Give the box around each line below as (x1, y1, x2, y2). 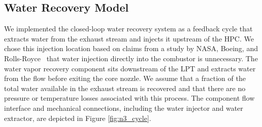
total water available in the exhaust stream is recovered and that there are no (4, 82, 246, 93)
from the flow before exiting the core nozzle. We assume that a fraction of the (4, 73, 246, 83)
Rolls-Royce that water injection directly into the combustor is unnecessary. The (4, 53, 258, 63)
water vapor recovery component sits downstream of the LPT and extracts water (4, 63, 256, 73)
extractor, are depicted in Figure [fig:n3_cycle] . (4, 112, 151, 123)
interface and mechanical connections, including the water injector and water (4, 102, 243, 113)
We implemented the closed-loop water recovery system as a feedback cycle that (4, 23, 253, 34)
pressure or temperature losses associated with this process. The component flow (4, 93, 255, 103)
